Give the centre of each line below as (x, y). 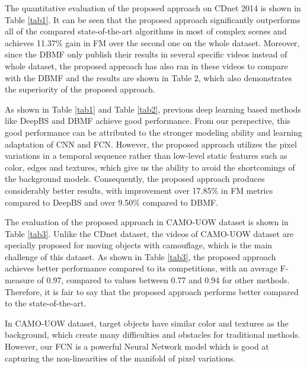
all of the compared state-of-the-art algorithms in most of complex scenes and (146, 31)
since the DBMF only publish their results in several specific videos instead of (146, 54)
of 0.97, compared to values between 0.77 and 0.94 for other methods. (163, 280)
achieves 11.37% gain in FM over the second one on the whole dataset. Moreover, (152, 42)
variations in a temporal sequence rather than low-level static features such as (146, 156)
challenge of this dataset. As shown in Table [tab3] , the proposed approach (140, 256)
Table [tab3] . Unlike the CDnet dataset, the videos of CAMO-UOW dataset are (149, 233)
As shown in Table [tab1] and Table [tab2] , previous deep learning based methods (153, 109)
